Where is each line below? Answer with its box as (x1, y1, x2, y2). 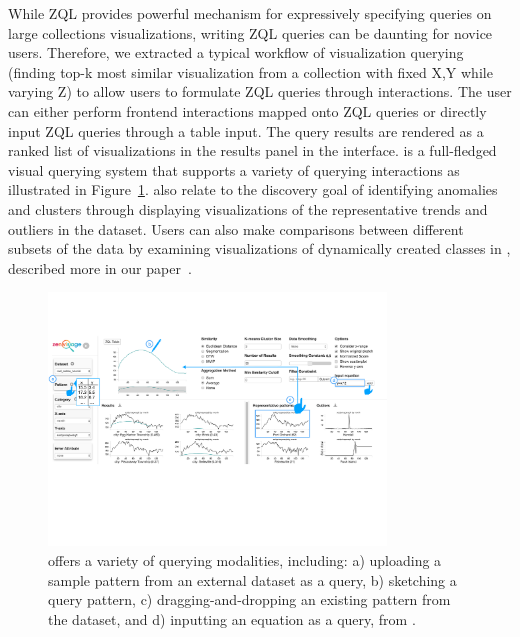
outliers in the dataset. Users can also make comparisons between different (8, 218, 464, 239)
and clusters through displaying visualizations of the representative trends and (8, 198, 488, 219)
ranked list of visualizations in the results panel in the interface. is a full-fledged (8, 140, 497, 161)
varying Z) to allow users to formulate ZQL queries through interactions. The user (8, 81, 512, 102)
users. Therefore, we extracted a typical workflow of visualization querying (8, 42, 464, 63)
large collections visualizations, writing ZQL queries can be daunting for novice (8, 22, 493, 43)
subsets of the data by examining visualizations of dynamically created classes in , (8, 238, 511, 259)
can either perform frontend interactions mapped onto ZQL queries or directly (8, 100, 487, 121)
